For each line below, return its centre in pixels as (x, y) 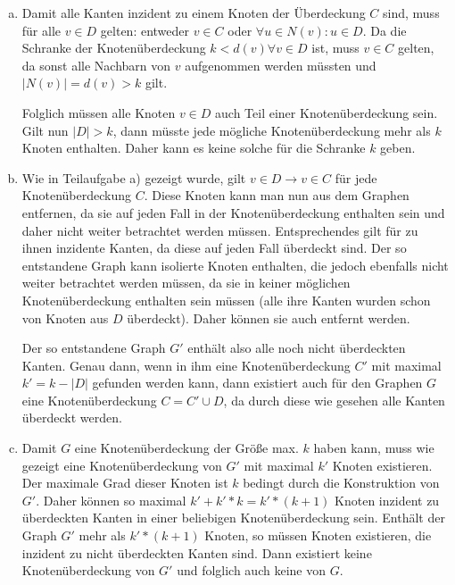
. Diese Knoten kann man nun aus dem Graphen (277, 195)
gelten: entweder (145, 30)
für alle (41, 30)
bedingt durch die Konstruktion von (341, 483)
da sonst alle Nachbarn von (96, 65)
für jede (356, 177)
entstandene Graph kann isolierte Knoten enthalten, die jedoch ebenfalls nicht (235, 265)
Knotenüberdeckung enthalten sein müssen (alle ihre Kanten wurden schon (226, 300)
